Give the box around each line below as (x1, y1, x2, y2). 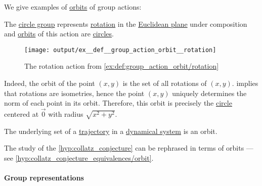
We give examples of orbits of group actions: (4, 2, 142, 12)
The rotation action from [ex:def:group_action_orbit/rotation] (24, 61, 219, 71)
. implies (232, 78, 258, 88)
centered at (4, 109, 39, 119)
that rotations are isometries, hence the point (4, 87, 145, 98)
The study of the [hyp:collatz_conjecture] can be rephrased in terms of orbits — (4, 143, 253, 153)
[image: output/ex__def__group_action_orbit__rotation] (24, 46, 216, 54)
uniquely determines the (172, 87, 247, 98)
